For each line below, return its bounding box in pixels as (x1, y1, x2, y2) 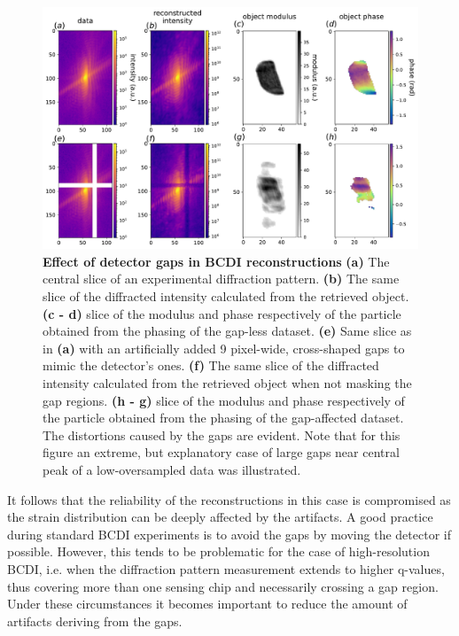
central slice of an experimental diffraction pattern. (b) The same (43, 269, 400, 288)
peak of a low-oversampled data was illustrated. (43, 461, 301, 478)
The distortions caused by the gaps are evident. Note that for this (43, 425, 401, 444)
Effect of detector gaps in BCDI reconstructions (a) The (43, 252, 390, 270)
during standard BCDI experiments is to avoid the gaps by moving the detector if (7, 524, 451, 543)
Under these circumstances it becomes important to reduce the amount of (7, 594, 408, 613)
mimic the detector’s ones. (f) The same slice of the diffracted (43, 356, 379, 375)
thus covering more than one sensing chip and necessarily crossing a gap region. (7, 577, 439, 595)
